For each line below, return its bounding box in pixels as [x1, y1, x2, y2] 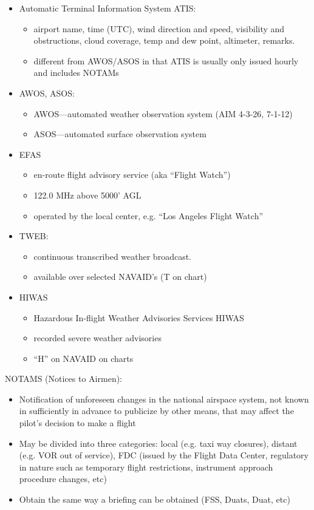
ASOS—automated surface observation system [33, 127, 206, 140]
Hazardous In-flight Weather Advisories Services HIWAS [33, 311, 244, 324]
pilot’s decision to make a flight [19, 416, 136, 429]
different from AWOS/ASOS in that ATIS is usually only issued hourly [33, 54, 299, 67]
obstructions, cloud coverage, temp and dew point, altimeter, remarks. [33, 34, 295, 47]
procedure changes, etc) [19, 472, 107, 485]
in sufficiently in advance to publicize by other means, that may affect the [19, 404, 294, 417]
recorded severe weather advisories [33, 331, 162, 344]
